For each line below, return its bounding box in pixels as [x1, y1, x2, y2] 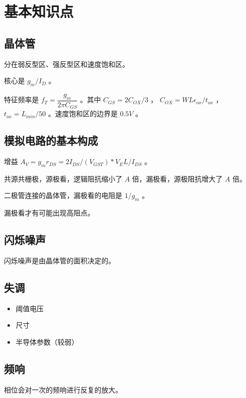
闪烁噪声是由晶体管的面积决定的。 [4, 255, 115, 266]
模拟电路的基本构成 [4, 133, 98, 148]
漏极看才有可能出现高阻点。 [4, 207, 94, 218]
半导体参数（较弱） [15, 337, 79, 347]
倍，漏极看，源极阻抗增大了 [132, 173, 223, 184]
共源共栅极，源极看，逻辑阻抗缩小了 [4, 173, 122, 184]
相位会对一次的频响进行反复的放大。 [4, 384, 122, 395]
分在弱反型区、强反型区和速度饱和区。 [4, 58, 129, 69]
